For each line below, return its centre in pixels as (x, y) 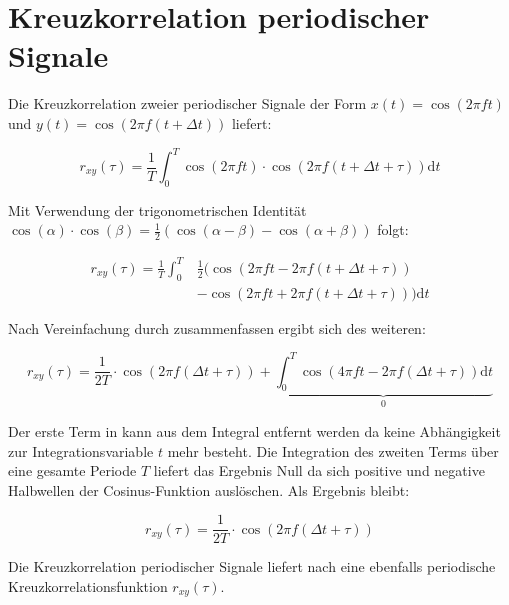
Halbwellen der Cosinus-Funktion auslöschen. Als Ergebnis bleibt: (209, 489)
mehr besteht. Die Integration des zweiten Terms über (333, 450)
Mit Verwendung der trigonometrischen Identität (157, 209)
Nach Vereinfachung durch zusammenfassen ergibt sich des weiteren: (217, 327)
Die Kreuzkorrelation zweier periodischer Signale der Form (187, 103)
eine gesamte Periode (72, 470)
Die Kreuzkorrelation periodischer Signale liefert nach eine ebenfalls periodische (252, 566)
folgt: (393, 229)
